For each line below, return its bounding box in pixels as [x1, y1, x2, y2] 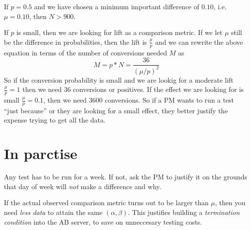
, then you [215, 197, 246, 208]
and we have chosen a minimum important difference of [34, 1, 199, 11]
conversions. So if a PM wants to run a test [105, 95, 234, 105]
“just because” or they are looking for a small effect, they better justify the [4, 105, 228, 115]
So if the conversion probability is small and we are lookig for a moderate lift [4, 74, 233, 85]
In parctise [4, 143, 77, 163]
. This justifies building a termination [128, 207, 240, 217]
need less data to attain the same [4, 207, 103, 217]
